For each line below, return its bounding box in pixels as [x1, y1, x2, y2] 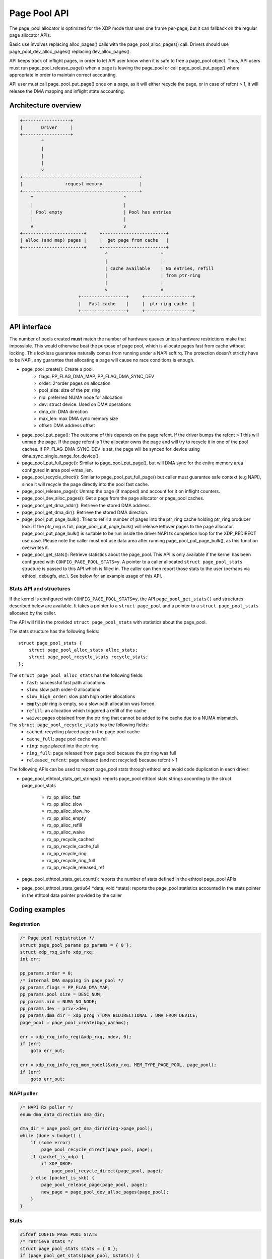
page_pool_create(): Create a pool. [22, 366, 94, 372]
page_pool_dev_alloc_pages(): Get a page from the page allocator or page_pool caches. [22, 495, 205, 501]
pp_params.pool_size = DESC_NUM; [20, 992, 103, 997]
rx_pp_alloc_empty [47, 815, 86, 821]
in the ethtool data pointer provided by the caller [22, 892, 122, 898]
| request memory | [20, 181, 143, 187]
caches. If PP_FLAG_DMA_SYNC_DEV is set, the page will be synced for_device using [22, 446, 200, 452]
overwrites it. [22, 544, 49, 551]
